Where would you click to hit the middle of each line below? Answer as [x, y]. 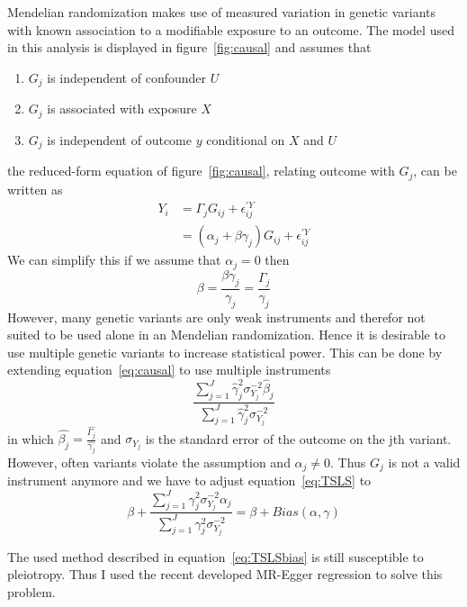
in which [31, 438]
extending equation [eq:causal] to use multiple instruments [169, 370]
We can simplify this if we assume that [114, 260]
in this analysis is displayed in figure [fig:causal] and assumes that [189, 47]
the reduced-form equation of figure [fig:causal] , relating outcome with [201, 171]
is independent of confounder [127, 77]
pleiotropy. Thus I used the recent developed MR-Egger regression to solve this [225, 574]
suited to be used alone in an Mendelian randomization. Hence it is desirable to [226, 335]
